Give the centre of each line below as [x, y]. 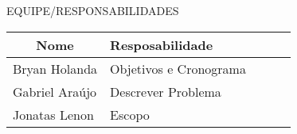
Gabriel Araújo [55, 91]
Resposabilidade [162, 44]
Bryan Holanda [55, 68]
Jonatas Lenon [53, 114]
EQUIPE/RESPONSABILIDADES [93, 10]
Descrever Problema [166, 91]
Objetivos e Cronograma [178, 68]
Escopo [130, 114]
